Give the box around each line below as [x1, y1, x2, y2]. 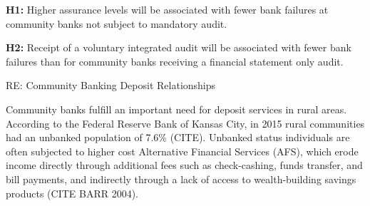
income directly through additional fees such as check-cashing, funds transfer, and [6, 158, 363, 172]
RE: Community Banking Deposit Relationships [6, 78, 216, 93]
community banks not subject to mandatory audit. [6, 16, 227, 31]
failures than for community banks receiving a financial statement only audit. [6, 53, 344, 68]
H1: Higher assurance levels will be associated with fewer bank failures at [6, 2, 329, 16]
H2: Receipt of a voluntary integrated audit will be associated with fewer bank [6, 40, 351, 55]
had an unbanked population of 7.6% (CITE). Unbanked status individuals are [6, 130, 350, 145]
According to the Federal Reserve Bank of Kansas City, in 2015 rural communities [6, 115, 365, 130]
